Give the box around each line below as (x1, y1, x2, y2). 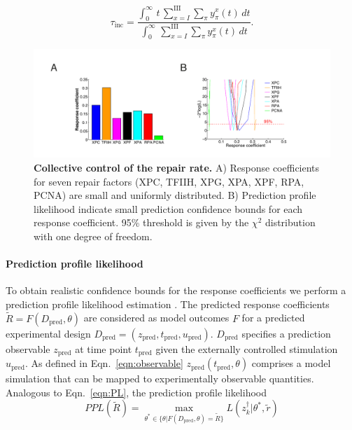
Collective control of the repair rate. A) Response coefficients (34, 160, 320, 174)
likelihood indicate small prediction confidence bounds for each (34, 201, 303, 216)
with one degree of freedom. (34, 228, 153, 243)
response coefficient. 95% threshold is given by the (34, 215, 249, 230)
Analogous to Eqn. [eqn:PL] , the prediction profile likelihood (6, 384, 267, 399)
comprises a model (251, 356, 331, 370)
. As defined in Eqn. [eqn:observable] (24, 356, 183, 370)
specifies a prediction (241, 326, 331, 340)
